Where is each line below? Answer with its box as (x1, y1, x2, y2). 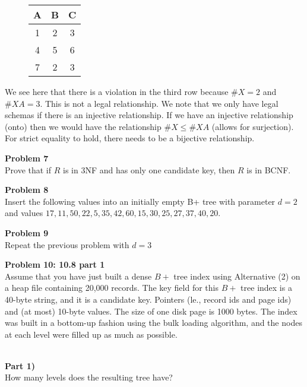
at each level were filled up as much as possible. (5, 328, 178, 340)
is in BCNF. (246, 163, 291, 176)
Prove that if (5, 163, 52, 176)
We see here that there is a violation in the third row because (5, 85, 229, 97)
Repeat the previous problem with (5, 238, 129, 250)
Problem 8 (5, 183, 49, 196)
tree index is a (240, 281, 292, 294)
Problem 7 (5, 151, 49, 164)
